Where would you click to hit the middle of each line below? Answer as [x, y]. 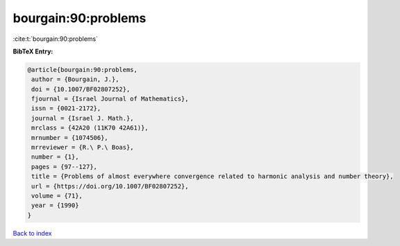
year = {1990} [55, 205]
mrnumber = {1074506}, [70, 138]
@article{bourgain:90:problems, [83, 70]
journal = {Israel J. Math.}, [83, 118]
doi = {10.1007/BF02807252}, [81, 89]
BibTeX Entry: [33, 51]
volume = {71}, [57, 196]
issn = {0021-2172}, [66, 108]
